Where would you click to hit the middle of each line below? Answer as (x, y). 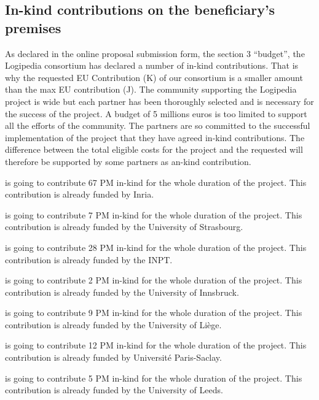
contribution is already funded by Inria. (80, 194)
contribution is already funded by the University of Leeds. (114, 390)
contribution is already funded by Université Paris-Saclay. (113, 357)
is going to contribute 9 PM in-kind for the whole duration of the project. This (154, 313)
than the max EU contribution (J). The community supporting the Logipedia (151, 89)
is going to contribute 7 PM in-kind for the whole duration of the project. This (154, 214)
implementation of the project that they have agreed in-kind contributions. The (155, 137)
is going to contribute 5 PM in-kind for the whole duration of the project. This (154, 378)
